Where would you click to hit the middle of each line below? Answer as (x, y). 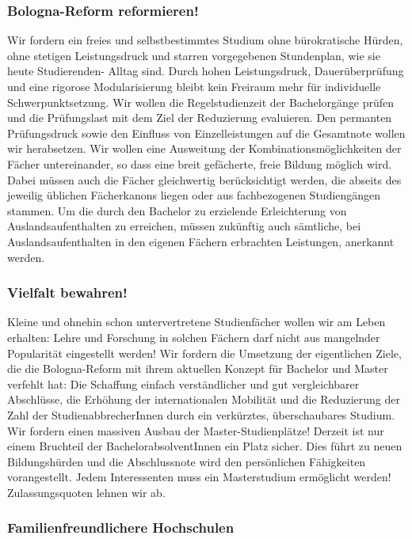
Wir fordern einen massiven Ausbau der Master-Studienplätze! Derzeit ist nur (196, 430)
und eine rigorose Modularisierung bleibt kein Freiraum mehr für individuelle (194, 86)
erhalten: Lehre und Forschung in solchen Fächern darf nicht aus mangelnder (194, 337)
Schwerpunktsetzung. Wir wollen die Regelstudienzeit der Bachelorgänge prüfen (201, 102)
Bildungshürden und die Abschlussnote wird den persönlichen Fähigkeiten (187, 461)
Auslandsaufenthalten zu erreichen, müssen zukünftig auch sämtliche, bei (184, 226)
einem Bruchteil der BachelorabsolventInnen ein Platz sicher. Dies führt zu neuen (205, 446)
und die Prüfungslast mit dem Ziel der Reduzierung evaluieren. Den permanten (200, 118)
